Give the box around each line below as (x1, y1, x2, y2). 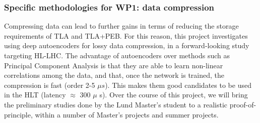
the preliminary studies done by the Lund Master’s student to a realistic (4, 99, 227, 109)
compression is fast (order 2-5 (4, 79, 95, 90)
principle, (4, 109, 33, 119)
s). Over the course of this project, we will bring (99, 89, 248, 100)
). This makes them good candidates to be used (105, 79, 251, 90)
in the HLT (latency (4, 89, 66, 100)
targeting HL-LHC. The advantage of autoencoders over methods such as (4, 50, 230, 60)
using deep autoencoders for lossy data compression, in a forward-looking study (4, 40, 249, 51)
